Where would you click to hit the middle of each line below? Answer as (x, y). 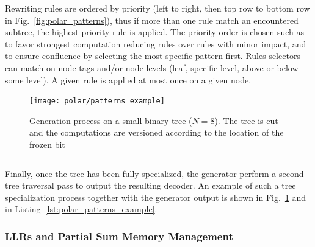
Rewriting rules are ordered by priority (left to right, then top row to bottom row (157, 8)
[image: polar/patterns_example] (97, 101)
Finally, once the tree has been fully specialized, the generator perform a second (154, 173)
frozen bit (47, 144)
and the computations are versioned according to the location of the (157, 132)
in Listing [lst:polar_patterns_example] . (81, 209)
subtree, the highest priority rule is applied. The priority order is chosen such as (155, 32)
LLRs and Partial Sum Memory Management (119, 236)
